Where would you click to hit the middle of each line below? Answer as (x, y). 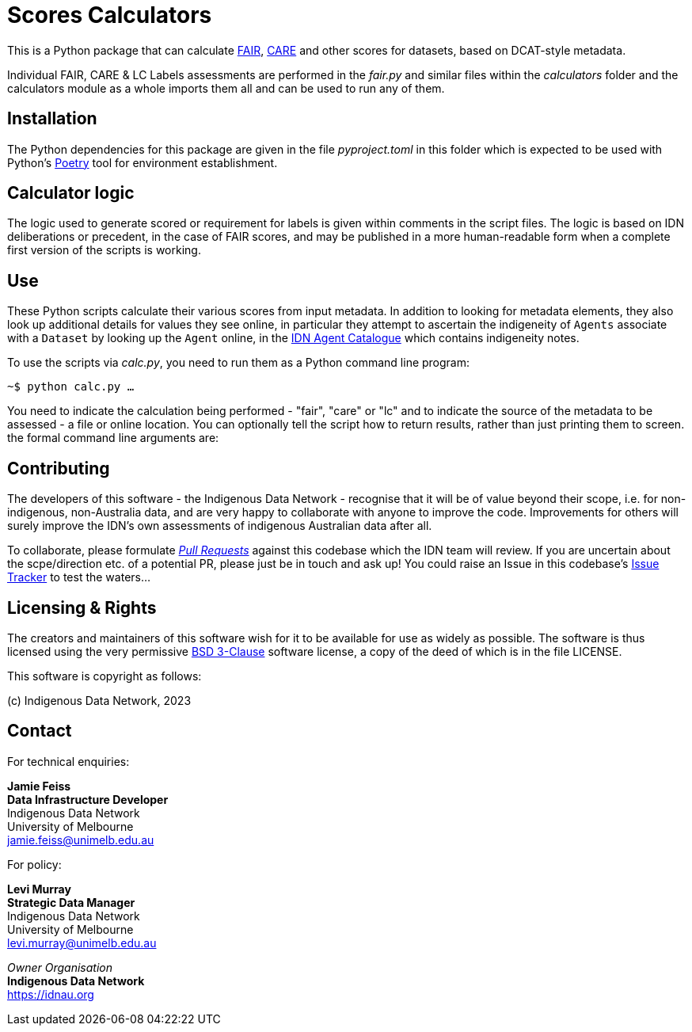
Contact (40, 731)
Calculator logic (71, 193)
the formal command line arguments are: (113, 438)
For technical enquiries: (68, 761)
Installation (52, 119)
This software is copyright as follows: (105, 676)
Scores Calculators (110, 15)
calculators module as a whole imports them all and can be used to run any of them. (226, 88)
